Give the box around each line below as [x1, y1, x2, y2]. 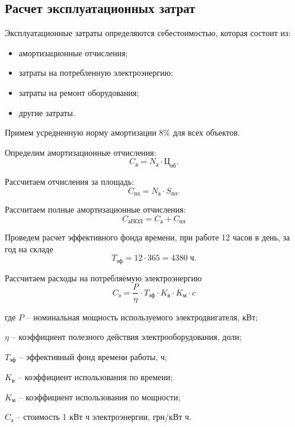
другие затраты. [18, 106, 75, 118]
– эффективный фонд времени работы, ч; [19, 350, 167, 362]
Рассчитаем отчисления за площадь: [5, 175, 134, 188]
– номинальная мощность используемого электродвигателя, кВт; [26, 310, 258, 323]
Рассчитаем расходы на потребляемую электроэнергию [5, 271, 202, 284]
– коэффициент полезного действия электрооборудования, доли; [11, 330, 242, 343]
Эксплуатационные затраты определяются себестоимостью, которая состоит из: [5, 27, 291, 39]
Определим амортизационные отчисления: [5, 146, 156, 158]
